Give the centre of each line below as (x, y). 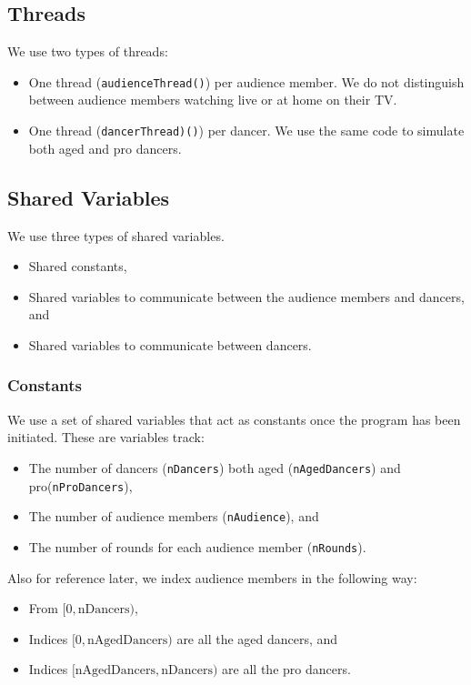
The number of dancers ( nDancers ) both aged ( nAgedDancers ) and (215, 467)
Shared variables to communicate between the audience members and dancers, (246, 296)
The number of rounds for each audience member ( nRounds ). (197, 546)
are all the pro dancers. (286, 669)
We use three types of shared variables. (116, 235)
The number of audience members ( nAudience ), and (174, 516)
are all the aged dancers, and (257, 638)
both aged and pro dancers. (105, 148)
